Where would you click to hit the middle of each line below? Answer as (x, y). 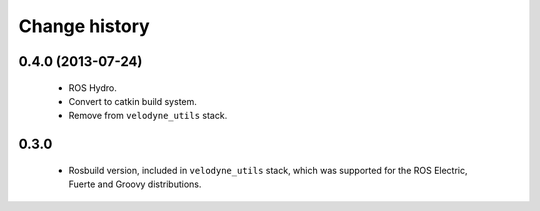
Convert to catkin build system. (132, 101)
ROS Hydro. (92, 87)
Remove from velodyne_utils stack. (148, 116)
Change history (84, 26)
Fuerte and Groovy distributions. (135, 184)
